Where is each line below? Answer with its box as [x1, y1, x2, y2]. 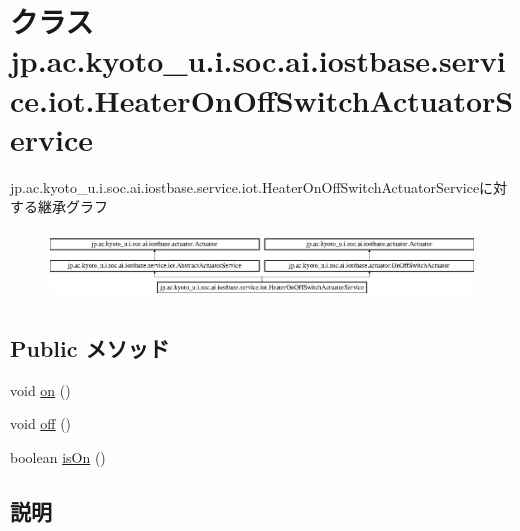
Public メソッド [10, 332, 170, 363]
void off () [10, 413, 72, 434]
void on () [10, 379, 71, 400]
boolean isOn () [10, 446, 106, 467]
